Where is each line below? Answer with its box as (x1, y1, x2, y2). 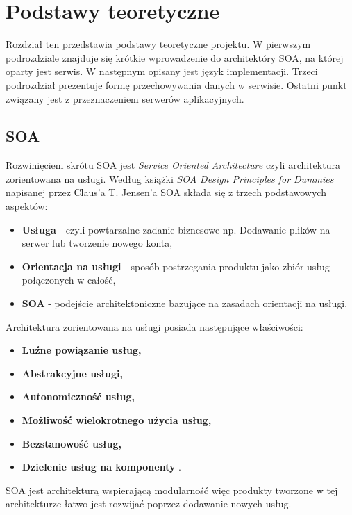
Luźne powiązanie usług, (22, 343, 142, 357)
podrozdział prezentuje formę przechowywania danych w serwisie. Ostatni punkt (6, 77, 347, 92)
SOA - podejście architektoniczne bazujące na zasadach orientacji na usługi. (22, 296, 348, 311)
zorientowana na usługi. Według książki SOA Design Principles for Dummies (6, 171, 334, 186)
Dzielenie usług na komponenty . (22, 459, 182, 474)
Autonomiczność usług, (22, 389, 135, 404)
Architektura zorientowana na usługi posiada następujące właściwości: (6, 319, 303, 334)
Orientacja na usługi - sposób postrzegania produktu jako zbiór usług (22, 259, 330, 273)
